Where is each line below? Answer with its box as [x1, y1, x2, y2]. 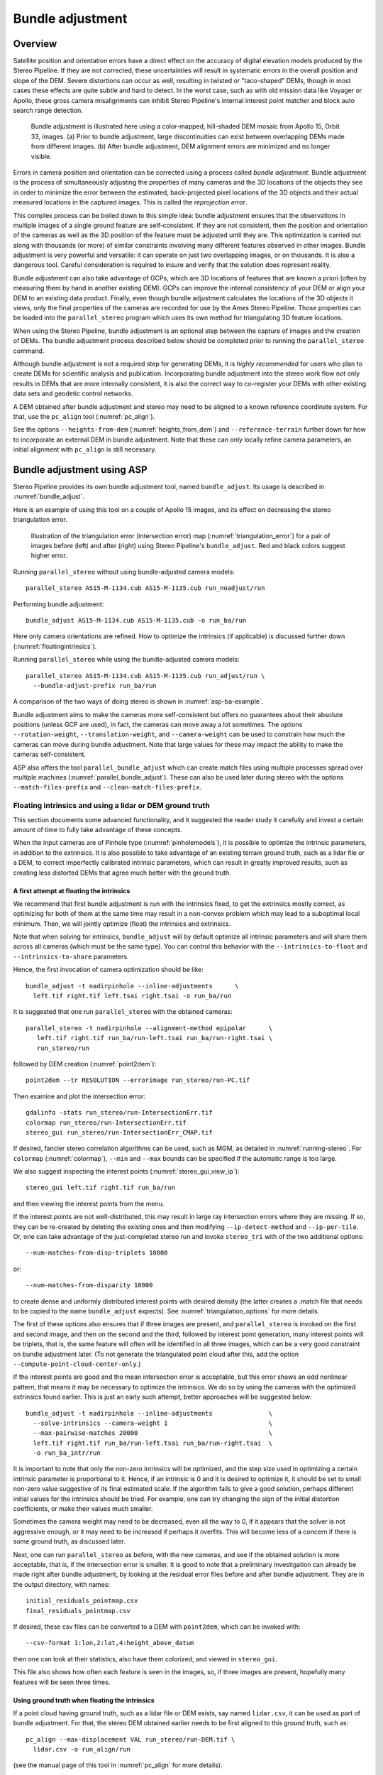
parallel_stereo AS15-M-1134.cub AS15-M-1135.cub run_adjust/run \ [26, 672, 265, 679]
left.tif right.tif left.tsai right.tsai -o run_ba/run [33, 992, 232, 1000]
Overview [13, 38, 57, 50]
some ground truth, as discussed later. [13, 1537, 126, 1546]
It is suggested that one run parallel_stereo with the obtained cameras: [13, 1007, 233, 1016]
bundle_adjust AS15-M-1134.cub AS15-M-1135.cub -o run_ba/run [26, 616, 247, 624]
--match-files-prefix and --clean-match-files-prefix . [13, 783, 202, 792]
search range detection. [13, 106, 83, 115]
